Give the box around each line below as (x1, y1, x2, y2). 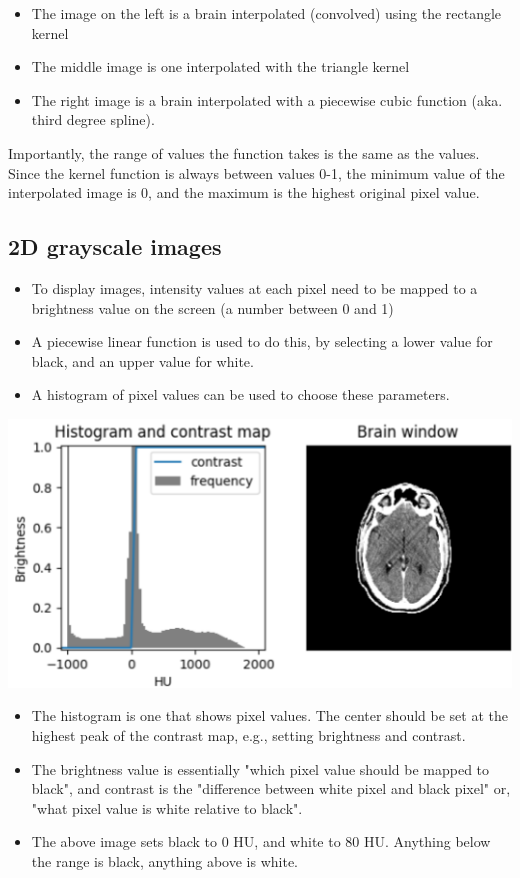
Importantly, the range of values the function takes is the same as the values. (8, 142, 480, 163)
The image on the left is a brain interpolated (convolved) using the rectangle (31, 3, 502, 23)
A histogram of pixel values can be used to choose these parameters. (31, 384, 450, 405)
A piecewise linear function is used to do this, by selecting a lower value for (31, 331, 493, 352)
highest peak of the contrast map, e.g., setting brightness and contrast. (31, 724, 466, 745)
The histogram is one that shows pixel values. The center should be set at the (31, 705, 508, 726)
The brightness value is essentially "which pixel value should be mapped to (31, 758, 490, 779)
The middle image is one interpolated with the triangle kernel (31, 56, 410, 77)
